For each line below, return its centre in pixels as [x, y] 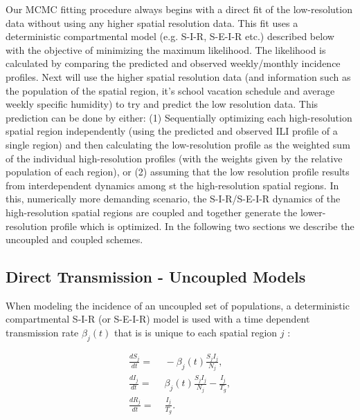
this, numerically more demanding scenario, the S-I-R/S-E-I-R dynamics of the [173, 199]
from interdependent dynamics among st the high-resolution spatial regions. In [172, 185]
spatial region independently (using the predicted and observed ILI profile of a [172, 131]
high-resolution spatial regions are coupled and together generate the [152, 212]
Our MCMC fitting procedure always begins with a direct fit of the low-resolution [179, 9]
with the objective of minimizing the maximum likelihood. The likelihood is [166, 49]
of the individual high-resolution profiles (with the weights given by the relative [174, 158]
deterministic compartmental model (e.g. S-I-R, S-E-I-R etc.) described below [170, 36]
